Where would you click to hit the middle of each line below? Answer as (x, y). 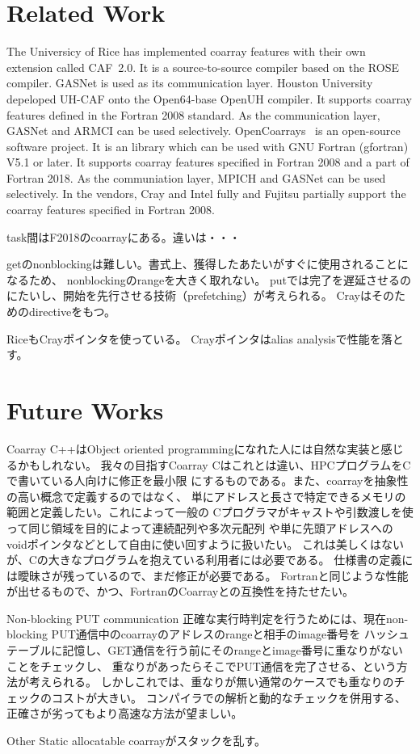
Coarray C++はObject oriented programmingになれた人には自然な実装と (194, 448)
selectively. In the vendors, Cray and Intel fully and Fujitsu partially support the (206, 194)
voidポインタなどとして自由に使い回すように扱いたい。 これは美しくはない (205, 543)
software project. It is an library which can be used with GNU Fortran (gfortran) (208, 146)
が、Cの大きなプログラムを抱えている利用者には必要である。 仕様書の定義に (210, 560)
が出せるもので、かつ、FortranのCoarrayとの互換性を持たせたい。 (181, 591)
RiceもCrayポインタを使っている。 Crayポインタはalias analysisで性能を (194, 338)
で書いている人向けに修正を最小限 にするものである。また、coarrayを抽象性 (208, 480)
